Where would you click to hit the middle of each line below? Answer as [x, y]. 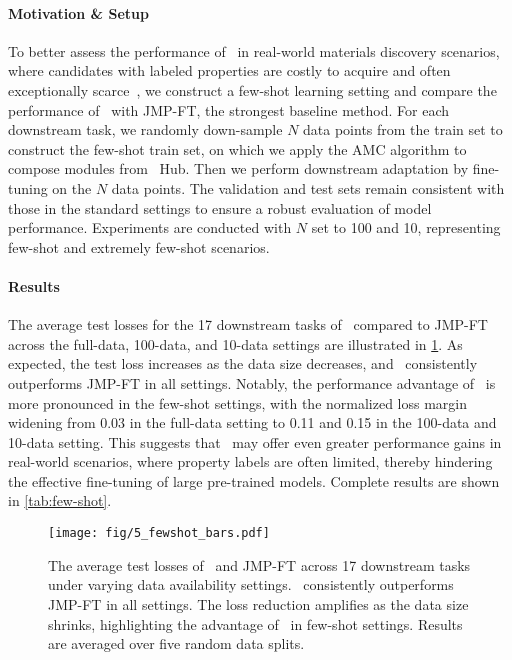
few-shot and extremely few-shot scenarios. [139, 246]
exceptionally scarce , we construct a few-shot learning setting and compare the [252, 89]
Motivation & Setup [78, 12]
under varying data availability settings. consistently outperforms [251, 584]
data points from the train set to [403, 129]
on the [72, 187]
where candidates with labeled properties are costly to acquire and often [229, 70]
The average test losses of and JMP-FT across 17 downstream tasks [259, 564]
